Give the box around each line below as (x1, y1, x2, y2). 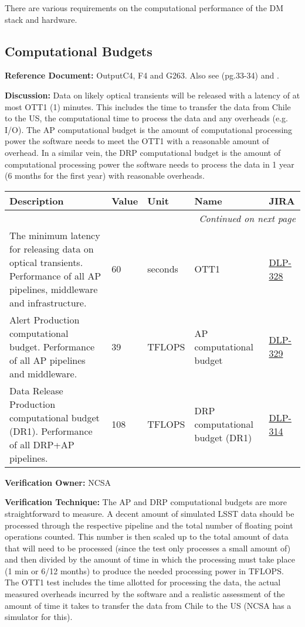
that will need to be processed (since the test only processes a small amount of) (5, 541, 291, 554)
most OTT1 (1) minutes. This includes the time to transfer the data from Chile (5, 100, 291, 113)
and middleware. (9, 366, 77, 380)
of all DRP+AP (9, 437, 74, 451)
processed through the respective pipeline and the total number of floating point (5, 519, 293, 531)
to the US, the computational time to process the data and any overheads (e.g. (5, 112, 288, 124)
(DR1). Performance (9, 424, 93, 438)
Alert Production (9, 312, 80, 326)
